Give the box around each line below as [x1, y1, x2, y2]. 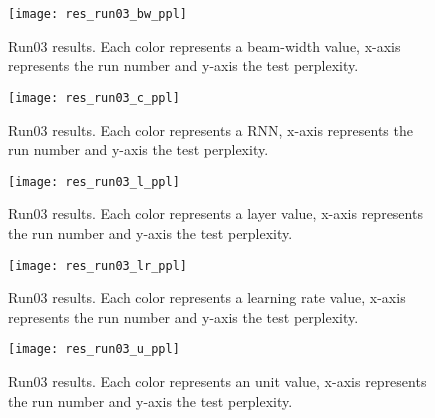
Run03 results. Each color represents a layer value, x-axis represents [8, 203, 423, 224]
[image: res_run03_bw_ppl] [8, 7, 187, 21]
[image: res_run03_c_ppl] [8, 90, 180, 105]
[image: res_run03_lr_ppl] [8, 258, 187, 273]
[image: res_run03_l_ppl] [8, 174, 180, 189]
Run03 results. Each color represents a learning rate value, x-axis [8, 287, 406, 308]
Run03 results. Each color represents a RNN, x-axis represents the [8, 119, 413, 140]
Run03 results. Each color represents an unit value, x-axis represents [8, 371, 427, 392]
